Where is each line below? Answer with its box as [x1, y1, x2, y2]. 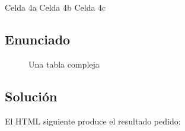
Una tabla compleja [28, 57, 100, 70]
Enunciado [5, 30, 71, 48]
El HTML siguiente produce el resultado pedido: [5, 114, 181, 127]
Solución [5, 87, 58, 105]
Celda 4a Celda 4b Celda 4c [5, 1, 106, 13]
